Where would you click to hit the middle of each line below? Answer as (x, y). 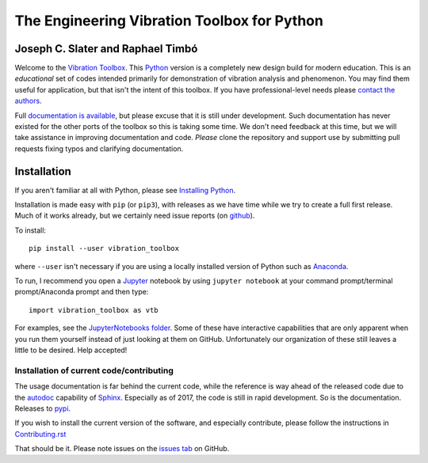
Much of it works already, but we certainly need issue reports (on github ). (135, 216)
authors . (29, 101)
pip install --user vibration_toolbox (104, 249)
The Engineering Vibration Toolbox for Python (169, 21)
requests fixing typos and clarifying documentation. (99, 148)
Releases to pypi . (43, 408)
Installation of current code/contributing (94, 370)
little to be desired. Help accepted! (71, 350)
